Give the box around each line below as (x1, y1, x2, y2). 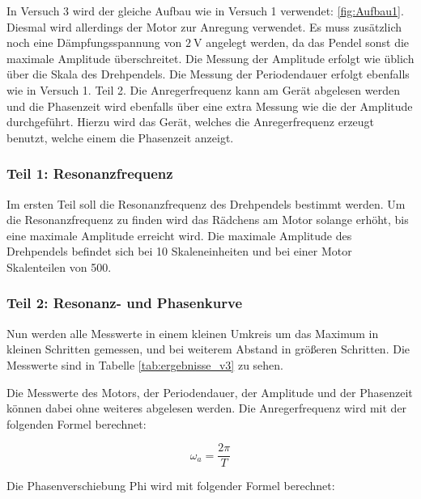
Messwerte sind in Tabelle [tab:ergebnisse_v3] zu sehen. (6, 356, 283, 373)
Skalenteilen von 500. (6, 258, 112, 275)
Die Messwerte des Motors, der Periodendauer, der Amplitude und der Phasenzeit (6, 383, 413, 400)
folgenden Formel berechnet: (6, 415, 147, 432)
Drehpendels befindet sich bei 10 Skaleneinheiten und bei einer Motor (6, 243, 352, 260)
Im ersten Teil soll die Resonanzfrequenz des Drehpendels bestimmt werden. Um (6, 195, 406, 212)
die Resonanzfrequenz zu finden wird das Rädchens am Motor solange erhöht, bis (6, 211, 409, 228)
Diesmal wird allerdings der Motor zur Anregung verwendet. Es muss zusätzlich (6, 18, 402, 35)
